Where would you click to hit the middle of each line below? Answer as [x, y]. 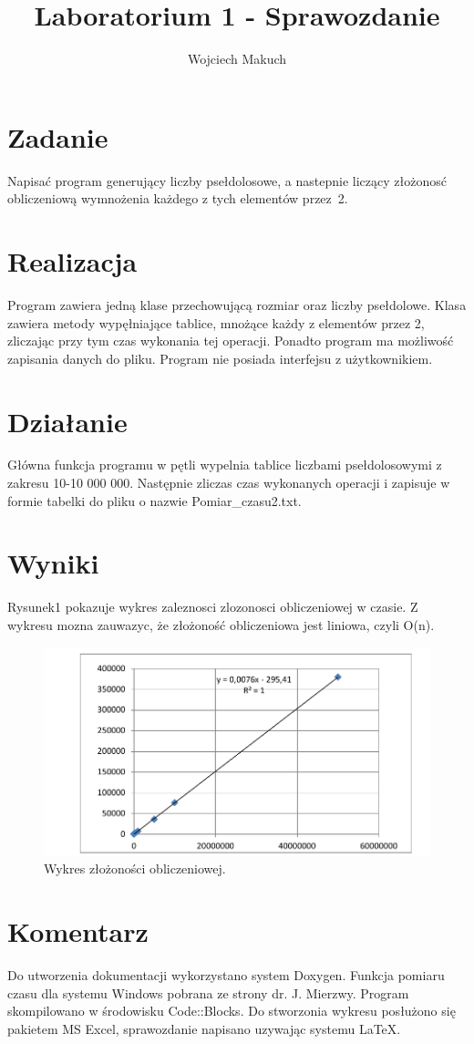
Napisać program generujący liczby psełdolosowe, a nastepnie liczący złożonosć [227, 180]
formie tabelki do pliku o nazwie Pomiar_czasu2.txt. [155, 500]
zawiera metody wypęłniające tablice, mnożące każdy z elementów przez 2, [216, 322]
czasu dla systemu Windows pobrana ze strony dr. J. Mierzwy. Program [208, 992]
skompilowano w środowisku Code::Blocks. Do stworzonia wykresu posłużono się [232, 1011]
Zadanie [58, 136]
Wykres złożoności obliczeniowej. [135, 868]
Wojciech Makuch [237, 59]
